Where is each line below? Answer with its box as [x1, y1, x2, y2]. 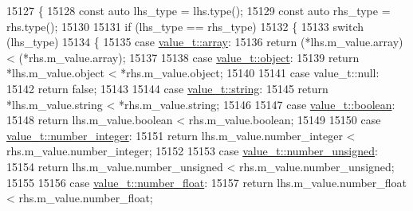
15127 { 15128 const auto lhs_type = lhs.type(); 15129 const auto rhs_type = [6, 2, 391, 18]
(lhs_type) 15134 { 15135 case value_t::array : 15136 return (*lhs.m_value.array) [6, 33, 403, 50]
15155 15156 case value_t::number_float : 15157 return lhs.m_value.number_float [6, 174, 407, 190]
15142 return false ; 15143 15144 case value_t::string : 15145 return [6, 80, 328, 96]
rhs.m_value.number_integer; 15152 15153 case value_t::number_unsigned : [6, 143, 378, 159]
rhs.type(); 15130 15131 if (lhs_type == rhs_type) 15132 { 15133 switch [6, 18, 364, 34]
